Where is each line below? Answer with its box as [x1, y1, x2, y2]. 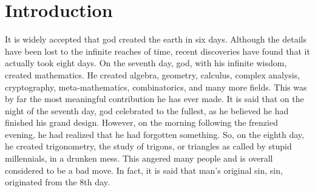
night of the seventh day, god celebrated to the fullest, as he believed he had [5, 104, 289, 117]
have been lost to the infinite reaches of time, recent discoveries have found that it [5, 44, 310, 57]
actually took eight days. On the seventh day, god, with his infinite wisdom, [5, 57, 287, 69]
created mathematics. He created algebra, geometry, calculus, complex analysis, [5, 68, 300, 81]
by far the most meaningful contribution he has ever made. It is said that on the [5, 92, 304, 105]
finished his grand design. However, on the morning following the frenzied [5, 116, 278, 129]
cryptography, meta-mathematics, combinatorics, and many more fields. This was [5, 80, 307, 93]
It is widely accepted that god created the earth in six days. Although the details [5, 33, 307, 46]
